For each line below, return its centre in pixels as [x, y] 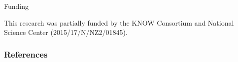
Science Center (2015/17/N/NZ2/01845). [66, 32]
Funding [17, 6]
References [26, 54]
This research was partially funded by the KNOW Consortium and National [119, 22]
